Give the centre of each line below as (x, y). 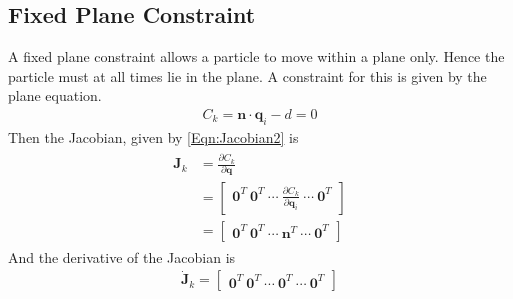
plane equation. (55, 95)
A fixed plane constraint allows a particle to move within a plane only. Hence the (256, 56)
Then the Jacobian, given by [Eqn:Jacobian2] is (153, 136)
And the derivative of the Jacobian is (122, 256)
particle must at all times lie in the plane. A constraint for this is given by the (247, 75)
